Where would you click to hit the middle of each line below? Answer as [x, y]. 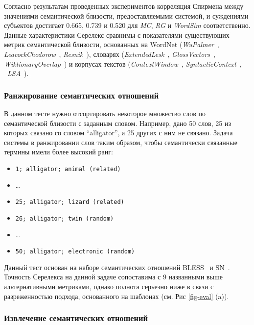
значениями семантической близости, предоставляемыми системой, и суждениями [126, 15]
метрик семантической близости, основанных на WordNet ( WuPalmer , [112, 44]
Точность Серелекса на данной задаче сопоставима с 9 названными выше [113, 277]
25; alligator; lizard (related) [70, 202]
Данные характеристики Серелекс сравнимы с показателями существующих [117, 35]
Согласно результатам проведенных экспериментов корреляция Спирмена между [124, 6]
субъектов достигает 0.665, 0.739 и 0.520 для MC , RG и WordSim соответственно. [127, 25]
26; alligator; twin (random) [65, 218]
